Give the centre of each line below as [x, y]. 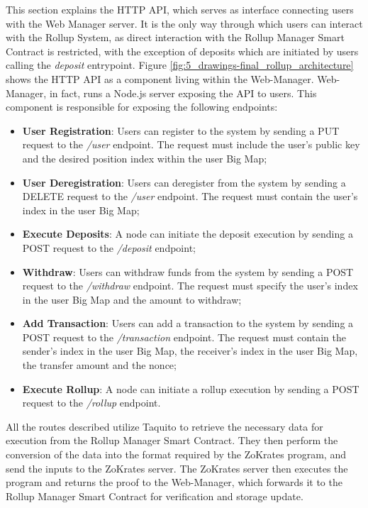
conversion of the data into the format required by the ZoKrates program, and [176, 454]
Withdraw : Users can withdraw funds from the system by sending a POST [188, 271]
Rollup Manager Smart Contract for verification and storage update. [155, 496]
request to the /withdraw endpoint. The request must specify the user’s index [190, 286]
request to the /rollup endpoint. [91, 403]
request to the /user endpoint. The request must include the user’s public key [191, 144]
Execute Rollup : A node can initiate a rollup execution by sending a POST [191, 388]
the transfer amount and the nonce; [99, 365]
